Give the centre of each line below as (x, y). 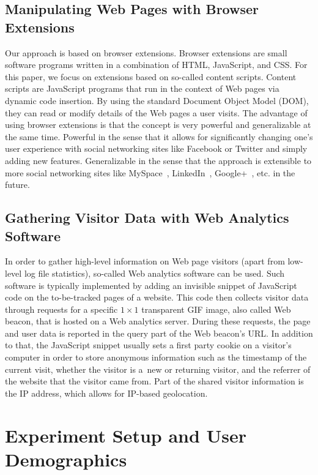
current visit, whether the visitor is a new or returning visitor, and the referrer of (158, 369)
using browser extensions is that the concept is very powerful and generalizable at (158, 125)
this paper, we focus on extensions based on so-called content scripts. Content (151, 76)
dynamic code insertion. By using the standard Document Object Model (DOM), (157, 100)
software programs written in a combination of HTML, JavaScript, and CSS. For (156, 65)
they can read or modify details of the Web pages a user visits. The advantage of (156, 112)
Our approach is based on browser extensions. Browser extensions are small (146, 52)
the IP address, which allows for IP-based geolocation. (106, 393)
